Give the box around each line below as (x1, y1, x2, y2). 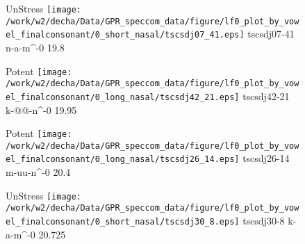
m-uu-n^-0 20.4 (6, 165, 71, 179)
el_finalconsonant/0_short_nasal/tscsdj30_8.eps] (6, 217, 240, 227)
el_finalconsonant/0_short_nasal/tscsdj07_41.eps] (6, 30, 245, 40)
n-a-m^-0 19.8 (6, 40, 65, 54)
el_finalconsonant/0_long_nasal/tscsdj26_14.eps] (6, 154, 240, 165)
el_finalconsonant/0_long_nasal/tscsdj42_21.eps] (6, 92, 240, 102)
